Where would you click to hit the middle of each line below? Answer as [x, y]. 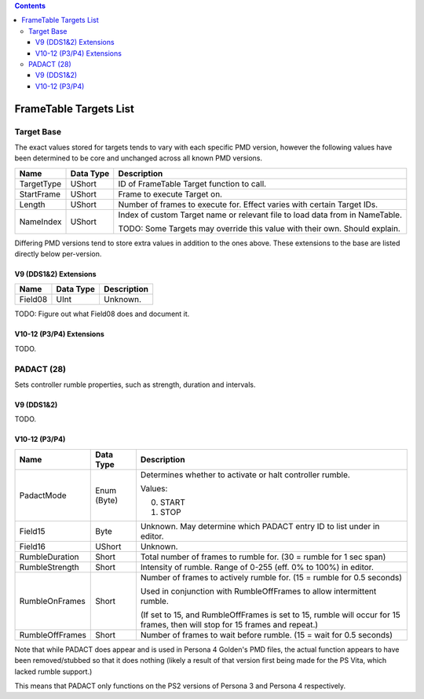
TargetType [40, 183]
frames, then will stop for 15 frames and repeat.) [229, 624]
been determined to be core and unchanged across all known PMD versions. [139, 158]
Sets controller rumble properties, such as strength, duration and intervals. [135, 384]
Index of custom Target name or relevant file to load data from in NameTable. [260, 215]
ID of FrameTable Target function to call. [192, 183]
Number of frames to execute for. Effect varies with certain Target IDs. [248, 204]
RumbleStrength [49, 567]
